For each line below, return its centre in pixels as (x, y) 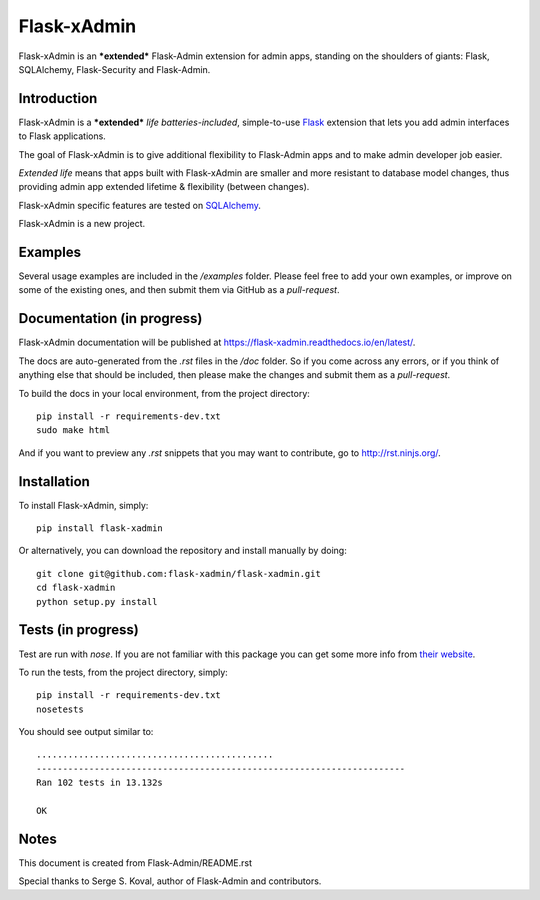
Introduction (58, 98)
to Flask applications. (62, 136)
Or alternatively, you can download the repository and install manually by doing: (182, 551)
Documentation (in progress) (110, 318)
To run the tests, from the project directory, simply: (123, 672)
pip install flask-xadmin (100, 528)
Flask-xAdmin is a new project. (82, 224)
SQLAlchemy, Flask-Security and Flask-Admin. (114, 69)
